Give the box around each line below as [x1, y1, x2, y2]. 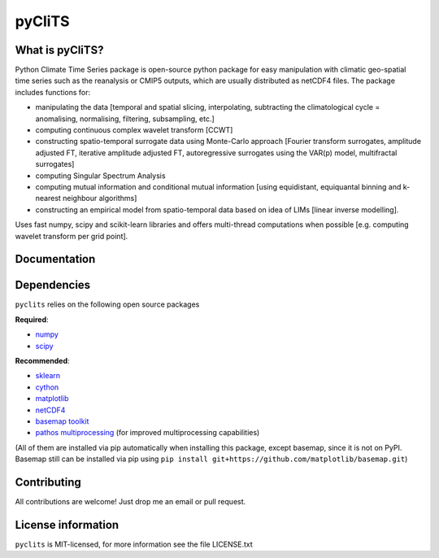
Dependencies [15, 278, 91, 292]
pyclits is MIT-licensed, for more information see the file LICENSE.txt [15, 539, 254, 549]
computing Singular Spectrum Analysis [35, 171, 166, 181]
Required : [15, 314, 49, 325]
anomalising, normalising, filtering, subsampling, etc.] [35, 114, 215, 124]
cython [35, 382, 59, 392]
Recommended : [15, 356, 70, 366]
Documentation [15, 252, 96, 266]
